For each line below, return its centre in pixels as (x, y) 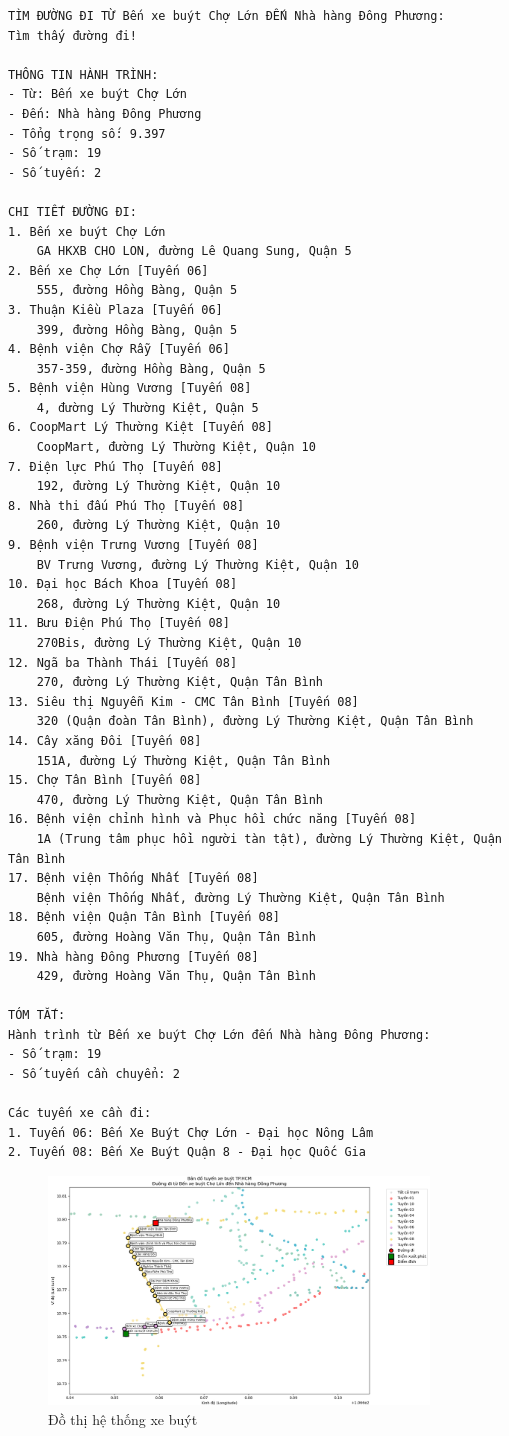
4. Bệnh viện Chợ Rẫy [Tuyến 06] (119, 349)
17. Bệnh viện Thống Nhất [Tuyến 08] (133, 878)
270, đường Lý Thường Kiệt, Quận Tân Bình (179, 682)
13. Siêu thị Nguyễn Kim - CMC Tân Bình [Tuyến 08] (183, 701)
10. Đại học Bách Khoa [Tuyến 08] (123, 584)
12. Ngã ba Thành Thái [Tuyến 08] (123, 662)
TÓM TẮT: (37, 1015)
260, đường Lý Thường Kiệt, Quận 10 (158, 525)
